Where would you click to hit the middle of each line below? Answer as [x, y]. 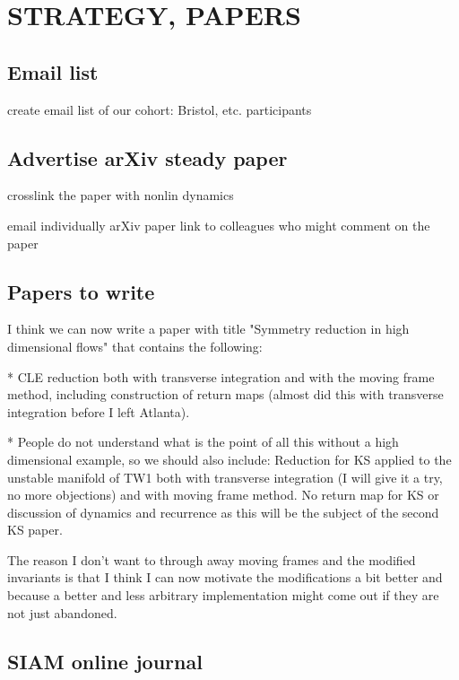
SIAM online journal [105, 661]
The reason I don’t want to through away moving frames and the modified [212, 559]
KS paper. [35, 530]
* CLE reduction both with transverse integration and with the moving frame [221, 376]
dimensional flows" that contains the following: [135, 346]
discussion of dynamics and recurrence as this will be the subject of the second [223, 512]
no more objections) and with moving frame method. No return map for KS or [223, 495]
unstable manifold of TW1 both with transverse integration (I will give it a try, [225, 477]
